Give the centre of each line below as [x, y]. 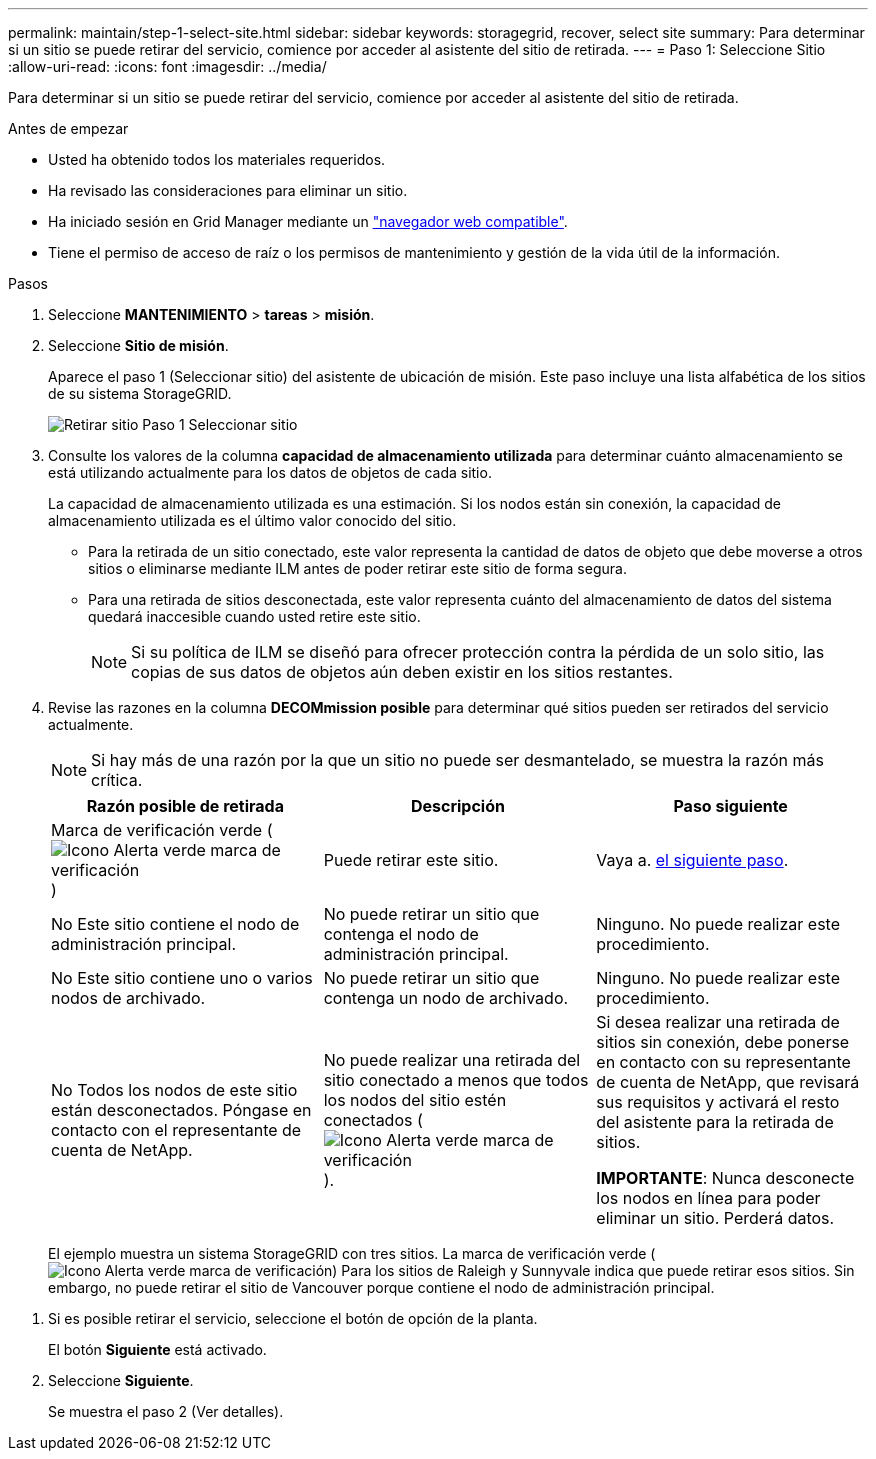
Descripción [457, 806]
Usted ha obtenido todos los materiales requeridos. [217, 159]
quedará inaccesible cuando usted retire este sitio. [254, 616]
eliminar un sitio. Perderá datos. [715, 1218]
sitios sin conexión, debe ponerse [723, 1042]
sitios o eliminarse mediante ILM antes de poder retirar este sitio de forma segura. [357, 568]
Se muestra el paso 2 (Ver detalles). [166, 1411]
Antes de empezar [68, 128]
